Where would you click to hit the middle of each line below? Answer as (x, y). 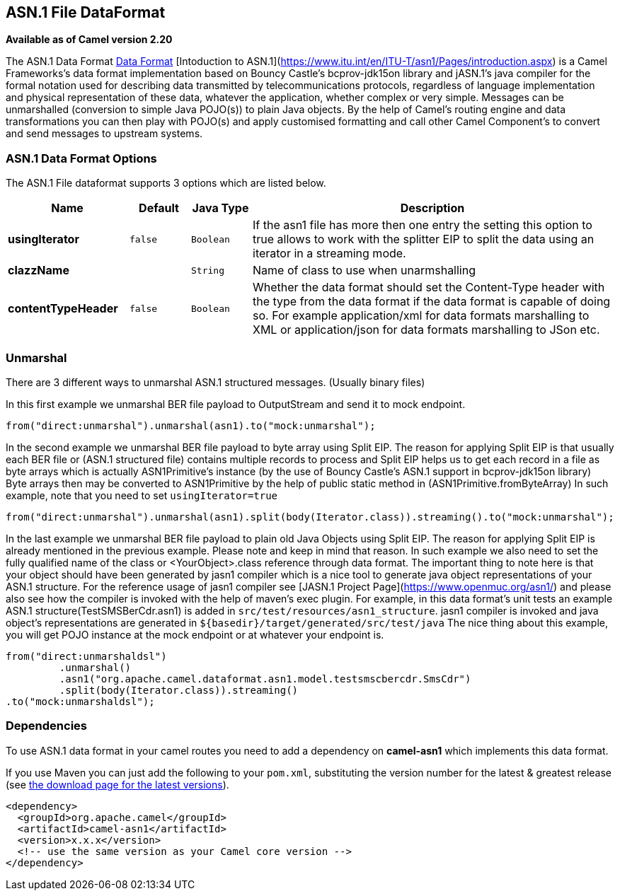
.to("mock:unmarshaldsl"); (80, 701)
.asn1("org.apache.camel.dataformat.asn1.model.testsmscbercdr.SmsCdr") (265, 679)
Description (432, 208)
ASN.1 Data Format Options (81, 158)
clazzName (39, 270)
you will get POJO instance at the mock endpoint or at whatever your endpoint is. (195, 634)
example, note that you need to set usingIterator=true (142, 495)
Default (159, 208)
